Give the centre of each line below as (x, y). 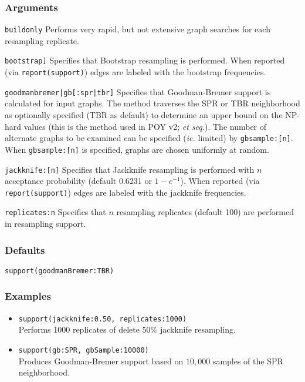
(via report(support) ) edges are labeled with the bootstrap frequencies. (135, 72)
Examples (28, 296)
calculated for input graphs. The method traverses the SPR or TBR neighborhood (152, 103)
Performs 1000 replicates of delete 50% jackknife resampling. (127, 329)
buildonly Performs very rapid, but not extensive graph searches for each (138, 29)
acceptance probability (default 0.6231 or (78, 181)
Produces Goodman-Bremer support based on (101, 361)
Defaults (25, 249)
